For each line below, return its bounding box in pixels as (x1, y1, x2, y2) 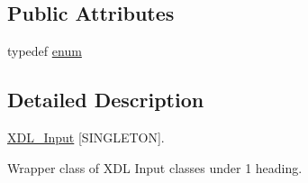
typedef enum (7, 41, 82, 60)
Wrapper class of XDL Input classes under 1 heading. (7, 158, 303, 177)
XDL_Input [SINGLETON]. (7, 128, 165, 146)
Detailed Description (7, 86, 204, 114)
